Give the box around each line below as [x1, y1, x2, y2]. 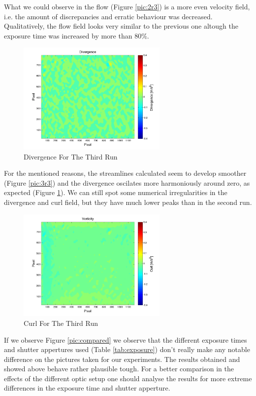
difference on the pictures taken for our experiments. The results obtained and [4, 354, 240, 364]
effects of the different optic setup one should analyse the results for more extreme [4, 373, 252, 383]
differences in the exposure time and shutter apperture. [4, 383, 170, 393]
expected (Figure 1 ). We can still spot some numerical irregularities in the [4, 187, 227, 198]
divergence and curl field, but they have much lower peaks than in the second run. [4, 197, 252, 207]
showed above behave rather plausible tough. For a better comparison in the [4, 363, 234, 374]
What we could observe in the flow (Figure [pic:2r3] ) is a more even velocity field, [4, 1, 250, 11]
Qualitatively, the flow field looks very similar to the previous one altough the [4, 21, 238, 31]
